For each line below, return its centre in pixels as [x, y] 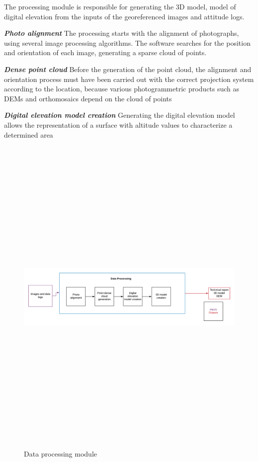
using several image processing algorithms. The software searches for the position [127, 42]
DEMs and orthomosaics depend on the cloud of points [88, 98]
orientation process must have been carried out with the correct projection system [129, 79]
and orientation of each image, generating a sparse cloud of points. [105, 52]
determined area [29, 134]
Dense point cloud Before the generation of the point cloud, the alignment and [128, 69]
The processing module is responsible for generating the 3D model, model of [120, 6]
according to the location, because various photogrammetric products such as [122, 89]
